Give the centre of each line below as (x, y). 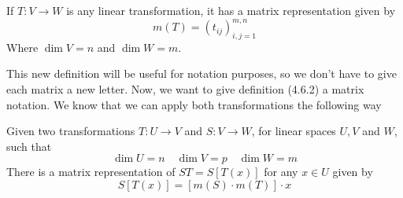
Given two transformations (71, 131)
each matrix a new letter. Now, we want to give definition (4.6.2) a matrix (185, 89)
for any (281, 172)
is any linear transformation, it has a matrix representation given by (231, 10)
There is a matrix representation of (91, 172)
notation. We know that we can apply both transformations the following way (194, 104)
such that (29, 146)
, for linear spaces (294, 131)
